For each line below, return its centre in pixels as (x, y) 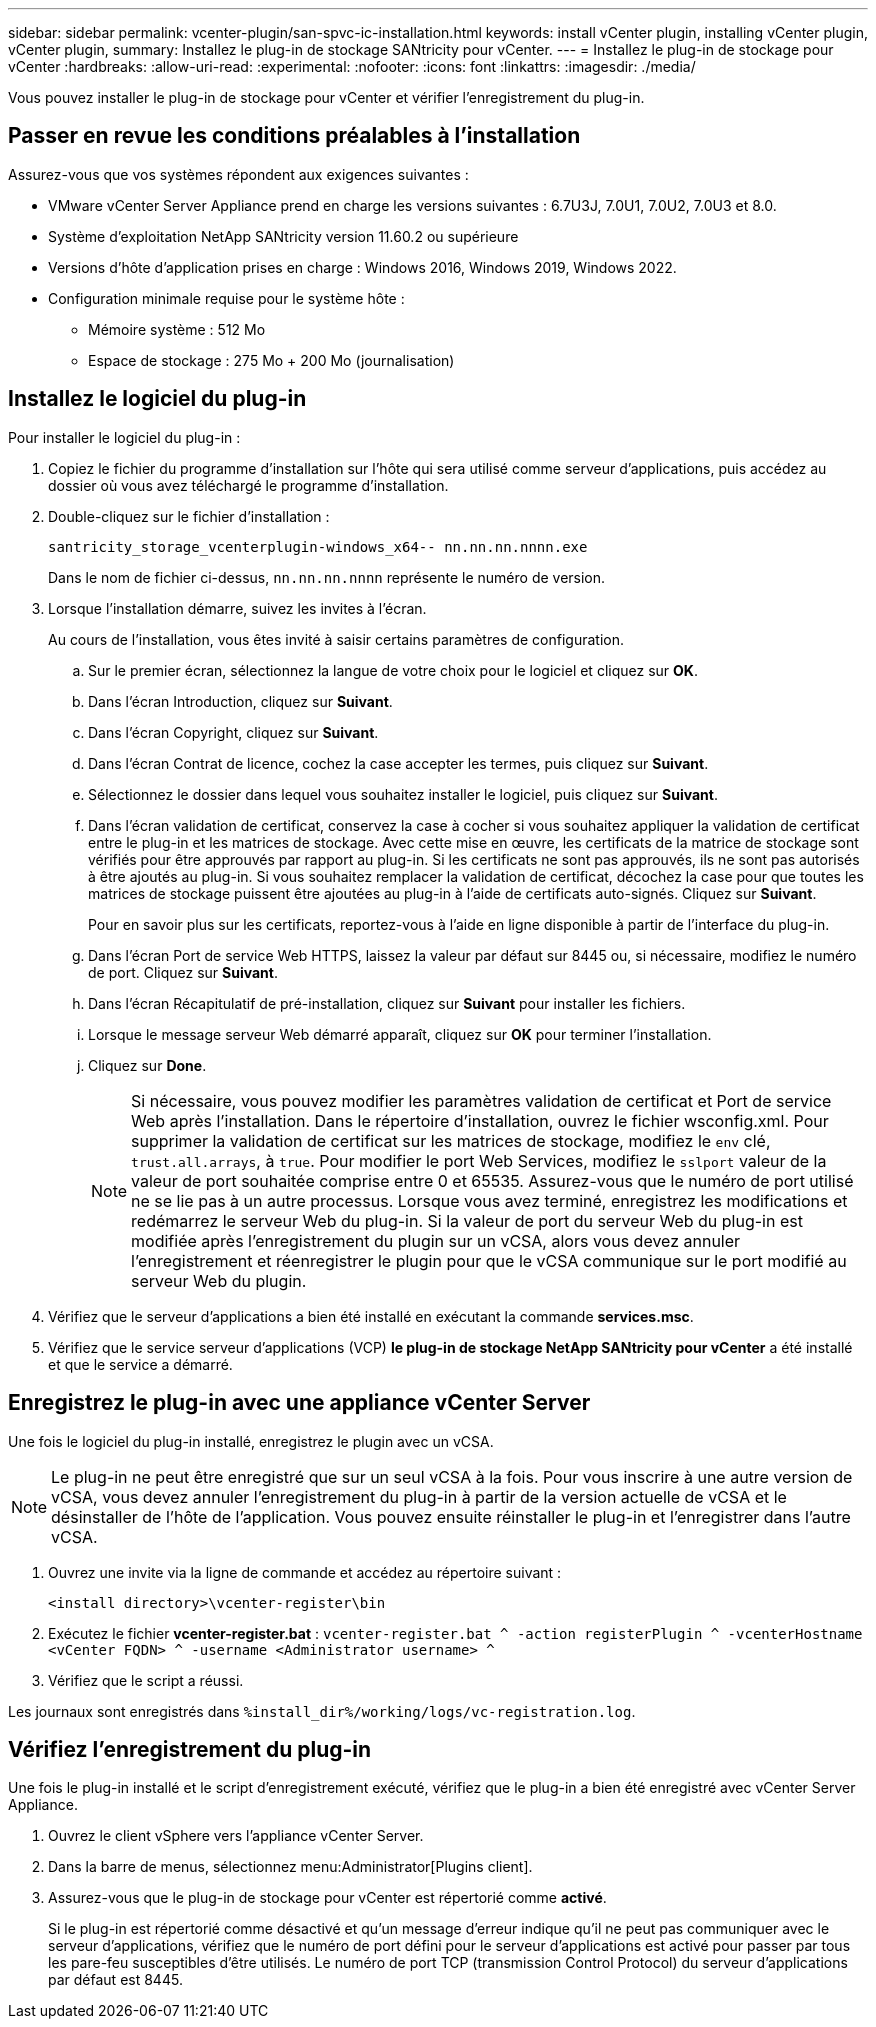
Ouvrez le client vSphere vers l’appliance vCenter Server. (236, 1836)
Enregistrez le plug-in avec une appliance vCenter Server (299, 1403)
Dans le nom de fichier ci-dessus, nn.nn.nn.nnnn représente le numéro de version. (327, 577)
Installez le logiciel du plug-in (157, 399)
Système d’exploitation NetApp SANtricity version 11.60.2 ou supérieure (283, 236)
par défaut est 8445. (115, 1980)
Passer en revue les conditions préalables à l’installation (294, 136)
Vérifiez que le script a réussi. (146, 1680)
